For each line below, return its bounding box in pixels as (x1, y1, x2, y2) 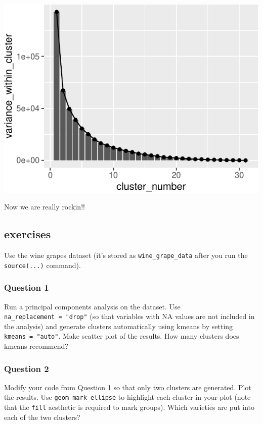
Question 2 (4, 362, 49, 375)
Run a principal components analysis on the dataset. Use (4, 301, 181, 311)
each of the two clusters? (4, 411, 80, 422)
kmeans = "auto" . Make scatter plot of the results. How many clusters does (4, 331, 239, 341)
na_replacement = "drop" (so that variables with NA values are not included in (4, 311, 255, 322)
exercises (4, 226, 51, 242)
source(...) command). (4, 259, 81, 270)
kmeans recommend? (4, 341, 68, 351)
